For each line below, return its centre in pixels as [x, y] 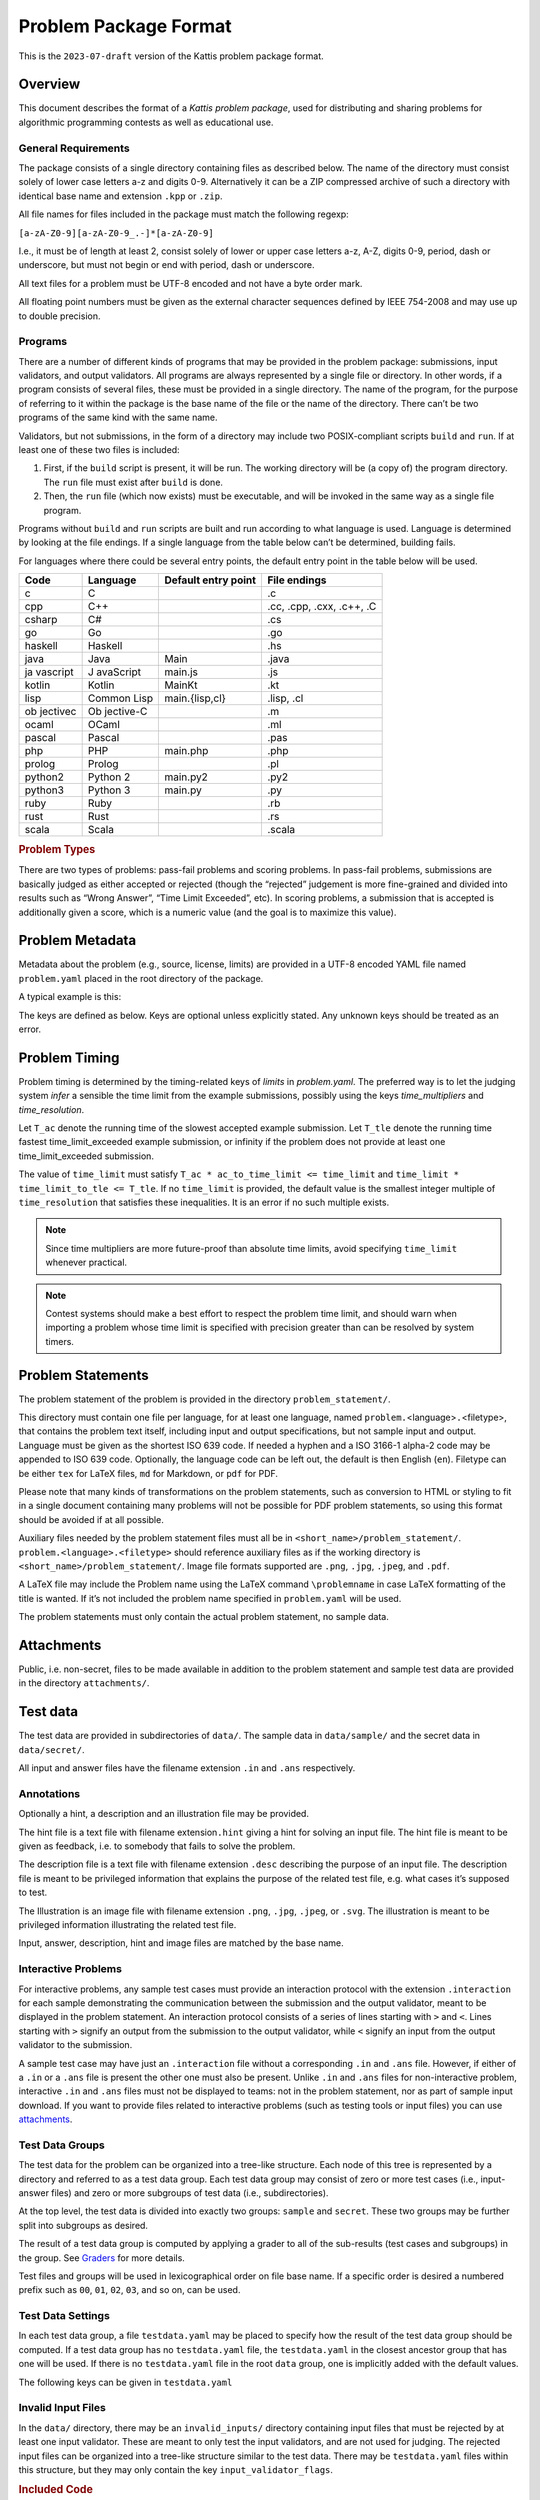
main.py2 [186, 777]
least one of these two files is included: [99, 449]
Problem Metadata [77, 940]
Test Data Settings [64, 2316]
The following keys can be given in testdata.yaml [125, 2382]
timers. [60, 1341]
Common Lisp [120, 698]
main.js [181, 672]
